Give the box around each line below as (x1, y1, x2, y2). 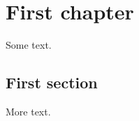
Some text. (6, 38, 52, 52)
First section (6, 72, 98, 93)
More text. (6, 104, 51, 118)
